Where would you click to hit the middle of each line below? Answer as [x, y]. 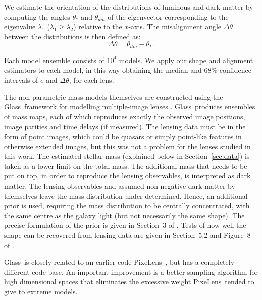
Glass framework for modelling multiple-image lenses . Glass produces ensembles [130, 107]
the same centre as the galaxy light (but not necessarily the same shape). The [124, 215]
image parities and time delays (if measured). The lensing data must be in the [125, 126]
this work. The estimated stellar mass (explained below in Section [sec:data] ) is [127, 156]
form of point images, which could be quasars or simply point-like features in [123, 136]
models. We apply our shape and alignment [186, 60]
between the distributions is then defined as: [72, 36]
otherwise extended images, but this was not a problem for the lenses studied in [127, 146]
